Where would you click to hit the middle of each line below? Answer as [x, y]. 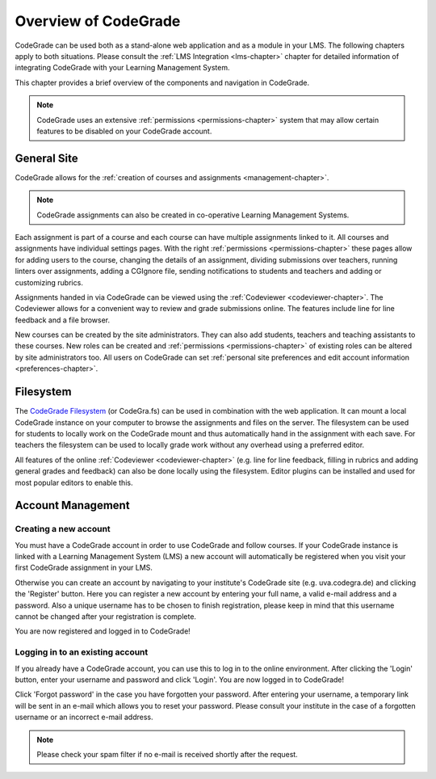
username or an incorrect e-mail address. [84, 717]
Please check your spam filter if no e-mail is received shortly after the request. [167, 754]
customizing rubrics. [49, 282]
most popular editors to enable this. [74, 482]
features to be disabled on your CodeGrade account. [124, 131]
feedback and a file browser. [63, 320]
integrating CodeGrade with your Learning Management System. [122, 68]
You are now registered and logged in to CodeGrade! [103, 631]
